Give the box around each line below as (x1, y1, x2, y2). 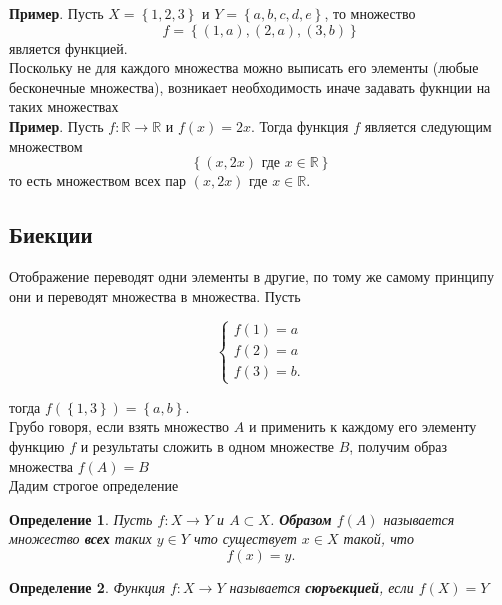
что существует (193, 528, 297, 549)
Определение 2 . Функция (9, 576, 165, 597)
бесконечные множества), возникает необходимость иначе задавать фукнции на (9, 76, 491, 97)
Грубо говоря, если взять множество (9, 416, 230, 437)
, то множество (324, 3, 416, 23)
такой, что (343, 528, 414, 549)
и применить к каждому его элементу (248, 416, 477, 437)
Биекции (9, 219, 93, 250)
